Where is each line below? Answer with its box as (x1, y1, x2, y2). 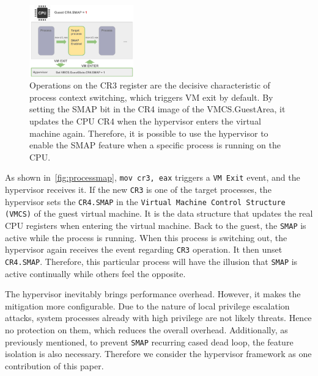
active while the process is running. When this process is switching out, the (5, 231, 287, 244)
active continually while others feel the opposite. (5, 267, 186, 280)
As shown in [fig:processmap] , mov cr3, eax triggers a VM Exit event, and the (5, 171, 300, 184)
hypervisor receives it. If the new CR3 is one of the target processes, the (5, 183, 272, 195)
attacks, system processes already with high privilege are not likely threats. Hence (5, 311, 312, 324)
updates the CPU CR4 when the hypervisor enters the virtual (29, 114, 261, 127)
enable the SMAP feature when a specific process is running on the (29, 139, 281, 151)
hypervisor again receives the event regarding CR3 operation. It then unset (5, 243, 283, 256)
